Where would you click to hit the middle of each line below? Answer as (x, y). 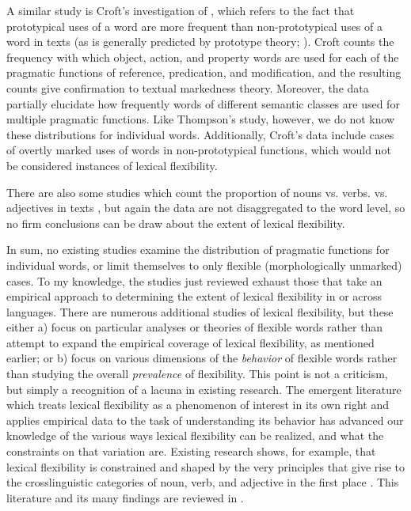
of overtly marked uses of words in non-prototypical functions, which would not (199, 150)
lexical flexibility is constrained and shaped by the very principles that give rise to (206, 466)
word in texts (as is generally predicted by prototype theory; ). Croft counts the (200, 42)
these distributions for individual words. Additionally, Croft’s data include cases (200, 134)
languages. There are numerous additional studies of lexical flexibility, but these (200, 311)
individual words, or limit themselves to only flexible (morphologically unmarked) (204, 265)
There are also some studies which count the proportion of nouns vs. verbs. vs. (197, 192)
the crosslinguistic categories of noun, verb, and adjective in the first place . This (203, 482)
